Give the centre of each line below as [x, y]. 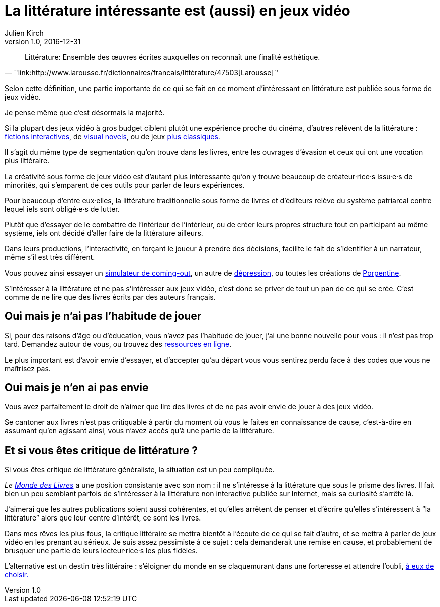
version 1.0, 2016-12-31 [43, 41]
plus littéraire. [27, 160]
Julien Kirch [24, 33]
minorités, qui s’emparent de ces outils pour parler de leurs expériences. [125, 185]
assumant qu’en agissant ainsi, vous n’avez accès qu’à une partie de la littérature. [139, 431]
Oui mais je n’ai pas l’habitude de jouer [103, 316]
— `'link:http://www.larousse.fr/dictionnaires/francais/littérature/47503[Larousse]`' [142, 72]
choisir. [17, 575]
